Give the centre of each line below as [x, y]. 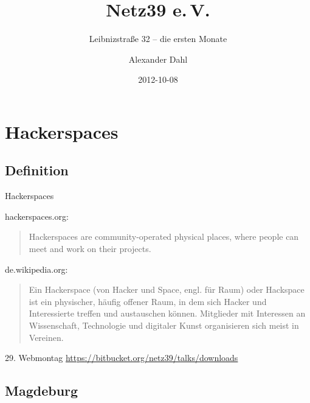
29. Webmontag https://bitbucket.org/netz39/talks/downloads [122, 358]
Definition [37, 170]
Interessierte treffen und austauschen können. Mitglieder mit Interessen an [167, 313]
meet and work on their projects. [90, 249]
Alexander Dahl [158, 59]
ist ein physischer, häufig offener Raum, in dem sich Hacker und [148, 301]
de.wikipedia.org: [36, 269]
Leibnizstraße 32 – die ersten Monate [158, 39]
